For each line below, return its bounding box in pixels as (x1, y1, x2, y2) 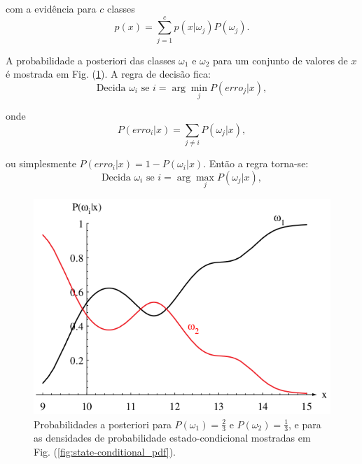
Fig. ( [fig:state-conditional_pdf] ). (34, 444, 176, 459)
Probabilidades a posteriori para (34, 416, 172, 431)
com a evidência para (6, 1, 97, 15)
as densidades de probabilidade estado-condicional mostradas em (34, 430, 311, 445)
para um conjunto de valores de (213, 52, 348, 67)
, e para (288, 416, 321, 431)
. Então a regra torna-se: (203, 156, 309, 171)
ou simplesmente (6, 156, 76, 171)
